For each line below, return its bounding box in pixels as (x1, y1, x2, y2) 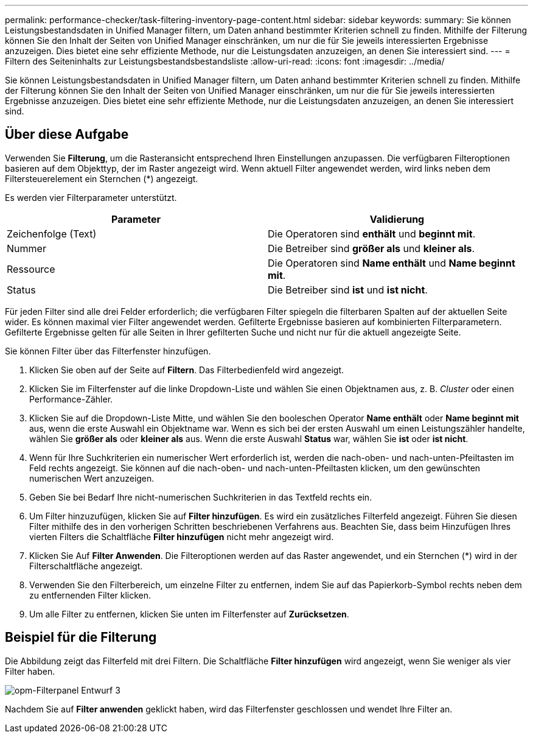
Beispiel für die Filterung (5, 630, 157, 645)
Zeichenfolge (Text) (7, 227, 97, 240)
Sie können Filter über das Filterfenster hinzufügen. (5, 345, 211, 356)
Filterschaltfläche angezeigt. (29, 560, 143, 571)
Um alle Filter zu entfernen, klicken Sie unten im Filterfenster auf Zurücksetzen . (29, 608, 349, 619)
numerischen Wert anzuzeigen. (29, 473, 155, 483)
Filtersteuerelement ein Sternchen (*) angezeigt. (5, 173, 198, 184)
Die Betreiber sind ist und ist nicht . (268, 283, 428, 296)
